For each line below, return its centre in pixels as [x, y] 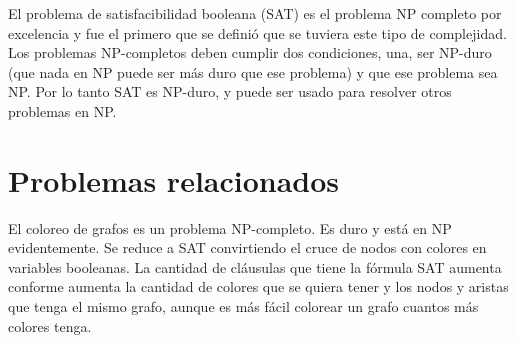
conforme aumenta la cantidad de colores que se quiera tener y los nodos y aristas [258, 286]
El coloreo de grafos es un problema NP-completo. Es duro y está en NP [230, 227]
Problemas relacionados [174, 179]
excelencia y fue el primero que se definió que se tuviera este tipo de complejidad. [257, 32]
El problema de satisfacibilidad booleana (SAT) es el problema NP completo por [255, 13]
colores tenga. [50, 325]
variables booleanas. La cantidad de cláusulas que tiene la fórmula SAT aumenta [255, 266]
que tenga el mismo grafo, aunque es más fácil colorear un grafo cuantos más [243, 306]
